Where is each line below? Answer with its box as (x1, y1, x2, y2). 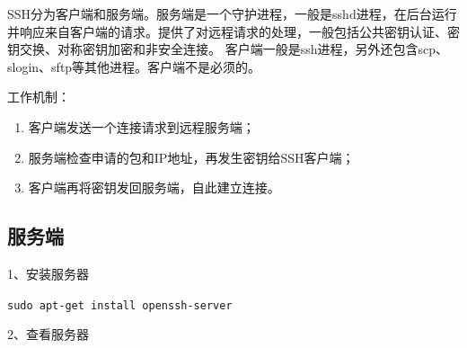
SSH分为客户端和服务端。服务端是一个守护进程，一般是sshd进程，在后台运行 (7, 4, 457, 22)
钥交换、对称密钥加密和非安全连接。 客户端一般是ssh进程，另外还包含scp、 (7, 40, 448, 58)
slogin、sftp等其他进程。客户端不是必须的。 (7, 57, 261, 76)
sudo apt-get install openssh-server (7, 299, 233, 312)
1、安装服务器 (7, 263, 89, 282)
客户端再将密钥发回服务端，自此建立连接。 (28, 178, 280, 197)
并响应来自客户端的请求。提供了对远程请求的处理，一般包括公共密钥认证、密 (7, 22, 460, 40)
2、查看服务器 (7, 325, 89, 344)
